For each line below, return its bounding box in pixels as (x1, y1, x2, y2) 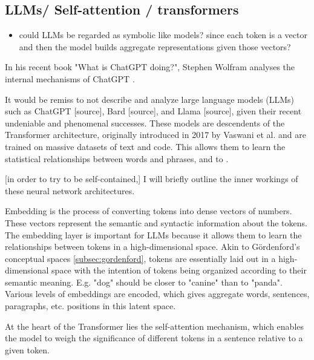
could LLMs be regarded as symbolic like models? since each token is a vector (19, 28, 307, 41)
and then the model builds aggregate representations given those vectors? (19, 40, 291, 53)
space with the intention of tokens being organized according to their (51, 264, 307, 277)
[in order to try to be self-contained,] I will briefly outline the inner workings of (5, 172, 298, 185)
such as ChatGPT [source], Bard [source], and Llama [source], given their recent (5, 105, 302, 117)
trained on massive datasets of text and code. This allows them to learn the (5, 140, 286, 152)
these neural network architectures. (5, 184, 135, 197)
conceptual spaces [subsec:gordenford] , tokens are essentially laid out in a (5, 252, 276, 264)
